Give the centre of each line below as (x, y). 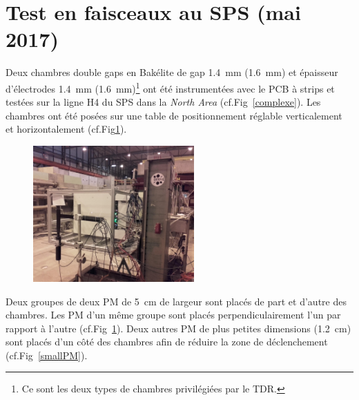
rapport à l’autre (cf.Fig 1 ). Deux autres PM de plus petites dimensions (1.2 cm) (178, 328)
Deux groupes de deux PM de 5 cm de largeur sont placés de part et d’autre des (176, 301)
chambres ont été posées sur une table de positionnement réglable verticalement (174, 115)
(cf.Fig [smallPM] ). (47, 355)
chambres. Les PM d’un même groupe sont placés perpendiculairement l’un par (173, 315)
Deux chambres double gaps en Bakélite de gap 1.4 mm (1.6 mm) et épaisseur (172, 72)
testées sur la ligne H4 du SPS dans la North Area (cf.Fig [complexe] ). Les (163, 102)
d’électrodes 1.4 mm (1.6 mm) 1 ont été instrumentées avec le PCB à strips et (170, 87)
